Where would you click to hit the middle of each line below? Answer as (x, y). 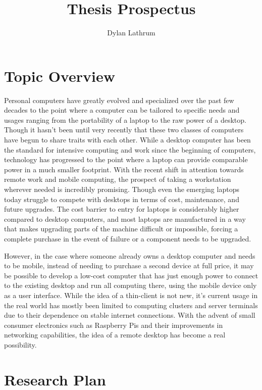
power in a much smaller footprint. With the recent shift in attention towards (124, 169)
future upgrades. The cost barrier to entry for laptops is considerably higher (122, 209)
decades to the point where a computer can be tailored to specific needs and (122, 110)
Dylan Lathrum (131, 33)
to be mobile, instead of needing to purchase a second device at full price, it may (129, 265)
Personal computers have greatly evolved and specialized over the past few (119, 100)
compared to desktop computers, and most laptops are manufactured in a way (125, 218)
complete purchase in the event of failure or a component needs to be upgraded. (128, 238)
